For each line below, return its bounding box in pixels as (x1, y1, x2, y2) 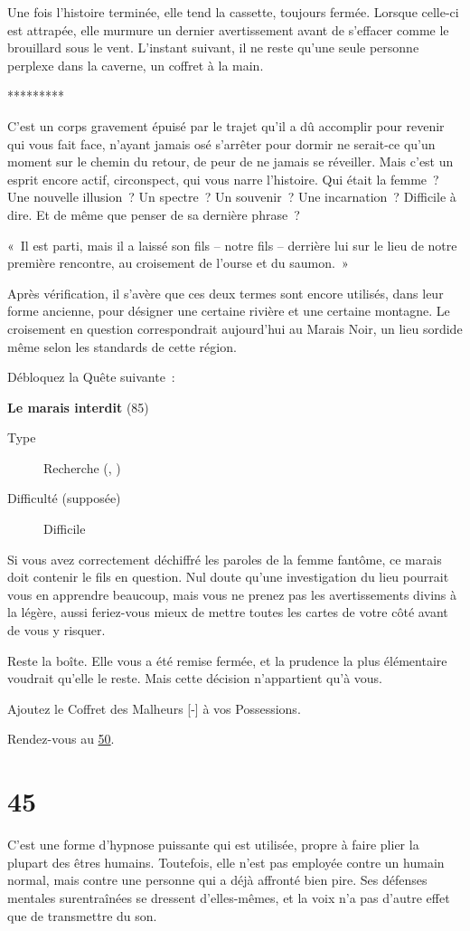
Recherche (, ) (43, 458, 121, 477)
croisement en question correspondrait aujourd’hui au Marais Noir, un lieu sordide (7, 318, 463, 337)
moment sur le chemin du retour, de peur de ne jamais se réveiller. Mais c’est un (7, 152, 454, 171)
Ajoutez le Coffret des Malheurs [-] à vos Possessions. (7, 698, 301, 717)
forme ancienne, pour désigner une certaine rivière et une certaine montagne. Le (7, 301, 450, 320)
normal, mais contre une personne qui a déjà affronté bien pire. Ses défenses (7, 870, 428, 889)
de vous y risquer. (7, 621, 106, 640)
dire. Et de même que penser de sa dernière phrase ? (7, 204, 300, 223)
